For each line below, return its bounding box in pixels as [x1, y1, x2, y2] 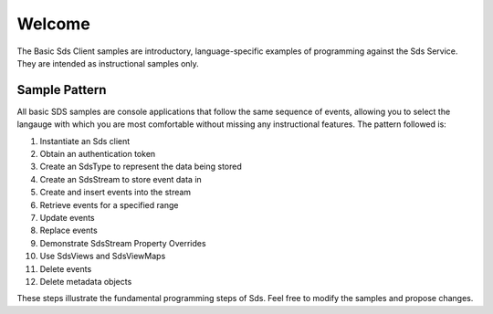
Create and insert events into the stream [39, 187, 192, 198]
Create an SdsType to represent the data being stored [39, 161, 242, 173]
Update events [39, 212, 95, 223]
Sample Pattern [16, 82, 107, 98]
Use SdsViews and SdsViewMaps [39, 251, 166, 262]
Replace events [39, 225, 98, 236]
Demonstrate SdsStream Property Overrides [39, 237, 206, 248]
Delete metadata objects [39, 276, 132, 287]
